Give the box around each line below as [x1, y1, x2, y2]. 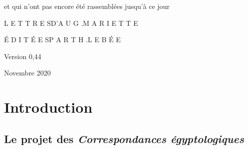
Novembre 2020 [4, 68, 51, 78]
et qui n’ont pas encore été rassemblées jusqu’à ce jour [4, 1, 170, 11]
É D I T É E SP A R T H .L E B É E [4, 34, 121, 45]
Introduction [4, 97, 93, 117]
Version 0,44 [4, 51, 41, 61]
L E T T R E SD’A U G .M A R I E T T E [4, 17, 138, 28]
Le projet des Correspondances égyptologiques [4, 131, 244, 146]
